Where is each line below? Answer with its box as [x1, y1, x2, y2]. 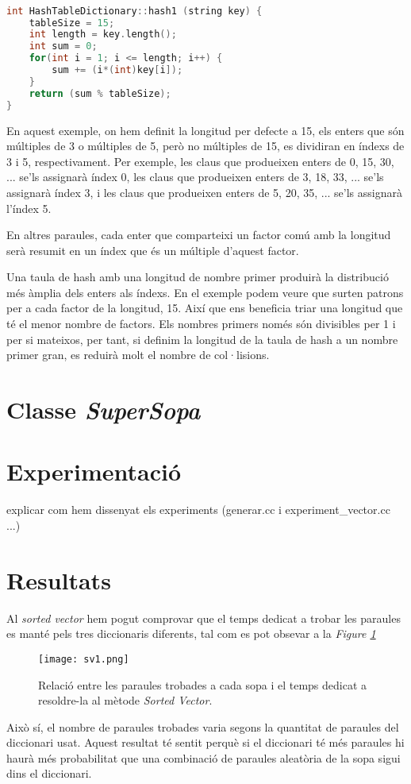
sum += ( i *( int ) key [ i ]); [52, 64, 183, 76]
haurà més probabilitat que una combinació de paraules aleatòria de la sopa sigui [6, 749, 401, 766]
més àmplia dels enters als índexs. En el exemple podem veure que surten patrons [6, 284, 404, 300]
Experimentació [6, 455, 181, 488]
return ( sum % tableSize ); [29, 87, 171, 99]
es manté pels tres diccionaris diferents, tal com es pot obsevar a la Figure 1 [6, 625, 376, 642]
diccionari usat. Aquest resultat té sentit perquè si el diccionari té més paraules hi [6, 734, 405, 751]
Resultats [6, 563, 111, 596]
